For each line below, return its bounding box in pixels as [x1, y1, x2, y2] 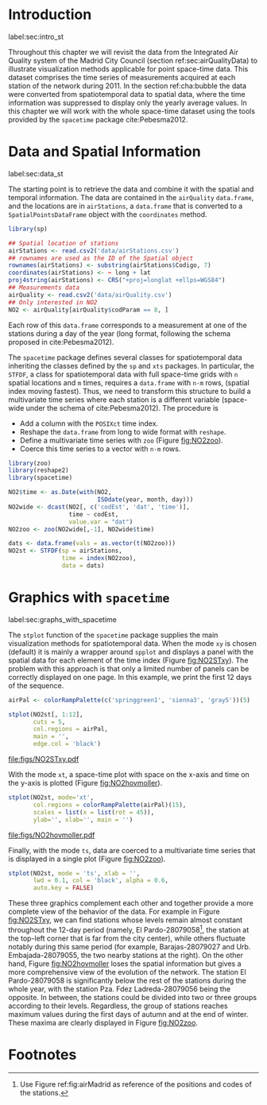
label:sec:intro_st [8, 32, 64, 41]
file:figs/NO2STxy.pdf [8, 755, 79, 764]
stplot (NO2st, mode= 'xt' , [8, 794, 94, 802]
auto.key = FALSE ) [33, 884, 94, 892]
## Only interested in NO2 [8, 298, 98, 307]
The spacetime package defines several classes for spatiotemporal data [8, 352, 242, 362]
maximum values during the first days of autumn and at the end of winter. [8, 1009, 249, 1018]
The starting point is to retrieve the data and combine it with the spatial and [8, 184, 254, 194]
